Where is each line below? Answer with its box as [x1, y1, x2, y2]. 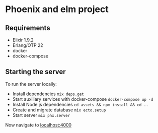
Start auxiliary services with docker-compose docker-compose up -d [12, 96, 153, 102]
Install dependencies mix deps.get [12, 91, 84, 97]
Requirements [5, 24, 50, 32]
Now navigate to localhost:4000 [5, 122, 72, 128]
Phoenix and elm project [5, 4, 109, 15]
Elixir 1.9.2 [12, 37, 34, 43]
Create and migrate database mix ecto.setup [12, 107, 106, 113]
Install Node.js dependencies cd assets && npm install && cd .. [12, 101, 148, 107]
